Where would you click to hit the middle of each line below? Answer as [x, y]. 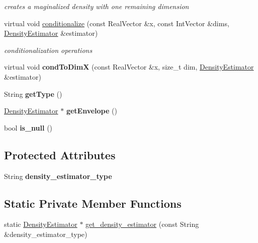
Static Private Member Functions [93, 203]
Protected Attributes [60, 155]
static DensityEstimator [41, 224]
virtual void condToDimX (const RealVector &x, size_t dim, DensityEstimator [129, 67]
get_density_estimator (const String [142, 224]
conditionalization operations [48, 50]
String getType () [33, 94]
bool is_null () [28, 127]
